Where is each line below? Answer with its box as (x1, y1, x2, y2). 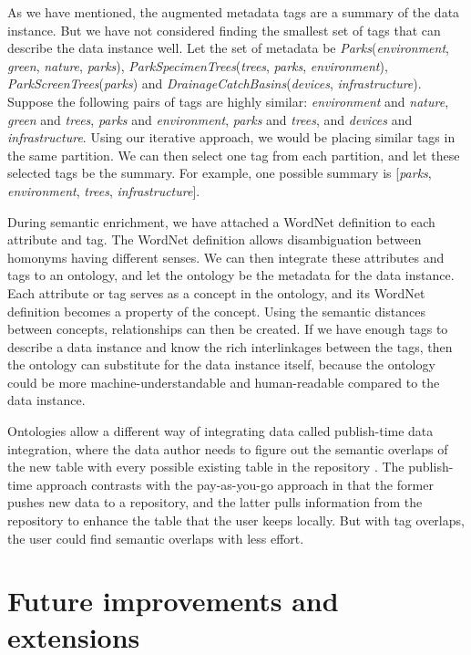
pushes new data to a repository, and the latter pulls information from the (7, 493, 423, 512)
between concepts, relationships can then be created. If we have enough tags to (7, 319, 448, 338)
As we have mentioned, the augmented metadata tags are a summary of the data (7, 3, 460, 21)
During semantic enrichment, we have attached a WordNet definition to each (7, 212, 435, 231)
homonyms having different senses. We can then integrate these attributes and (7, 247, 445, 266)
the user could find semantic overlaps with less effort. (7, 528, 304, 547)
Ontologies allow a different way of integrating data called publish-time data (7, 421, 434, 441)
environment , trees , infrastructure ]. (7, 181, 200, 200)
